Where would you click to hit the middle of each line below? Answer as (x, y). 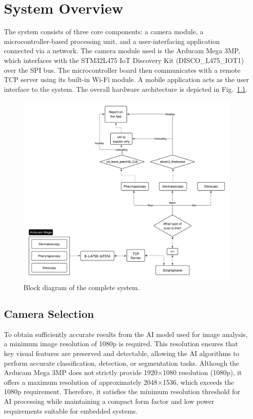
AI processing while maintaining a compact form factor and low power (109, 401)
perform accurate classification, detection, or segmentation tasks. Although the (122, 363)
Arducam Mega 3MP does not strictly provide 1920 (81, 372)
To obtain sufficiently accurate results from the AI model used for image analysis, (126, 334)
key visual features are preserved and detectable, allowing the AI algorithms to (122, 353)
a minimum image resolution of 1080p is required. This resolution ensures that (121, 344)
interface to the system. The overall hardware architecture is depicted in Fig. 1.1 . (126, 89)
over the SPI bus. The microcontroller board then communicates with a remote (122, 70)
